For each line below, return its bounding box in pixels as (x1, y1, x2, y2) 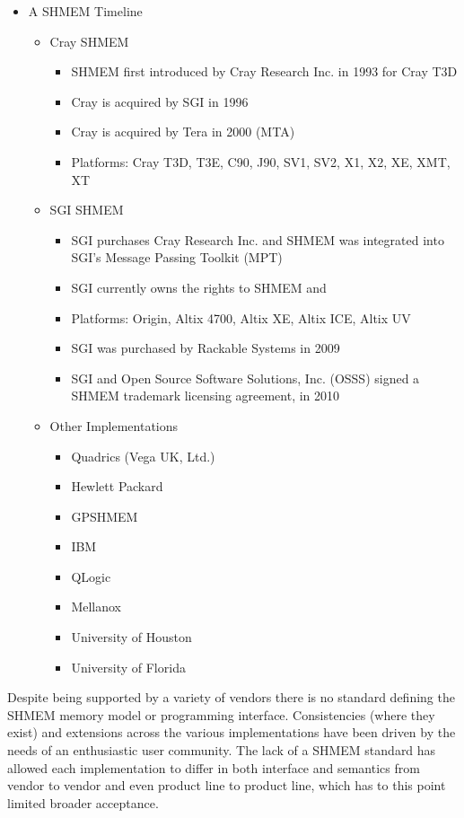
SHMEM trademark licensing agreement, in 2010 (71, 386, 340, 405)
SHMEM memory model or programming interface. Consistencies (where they (7, 705, 435, 724)
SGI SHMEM (49, 200, 124, 219)
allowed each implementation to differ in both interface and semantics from (7, 758, 420, 777)
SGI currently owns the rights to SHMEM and (71, 277, 327, 296)
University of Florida (71, 657, 186, 676)
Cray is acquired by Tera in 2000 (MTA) (71, 122, 295, 141)
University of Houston (71, 628, 192, 646)
